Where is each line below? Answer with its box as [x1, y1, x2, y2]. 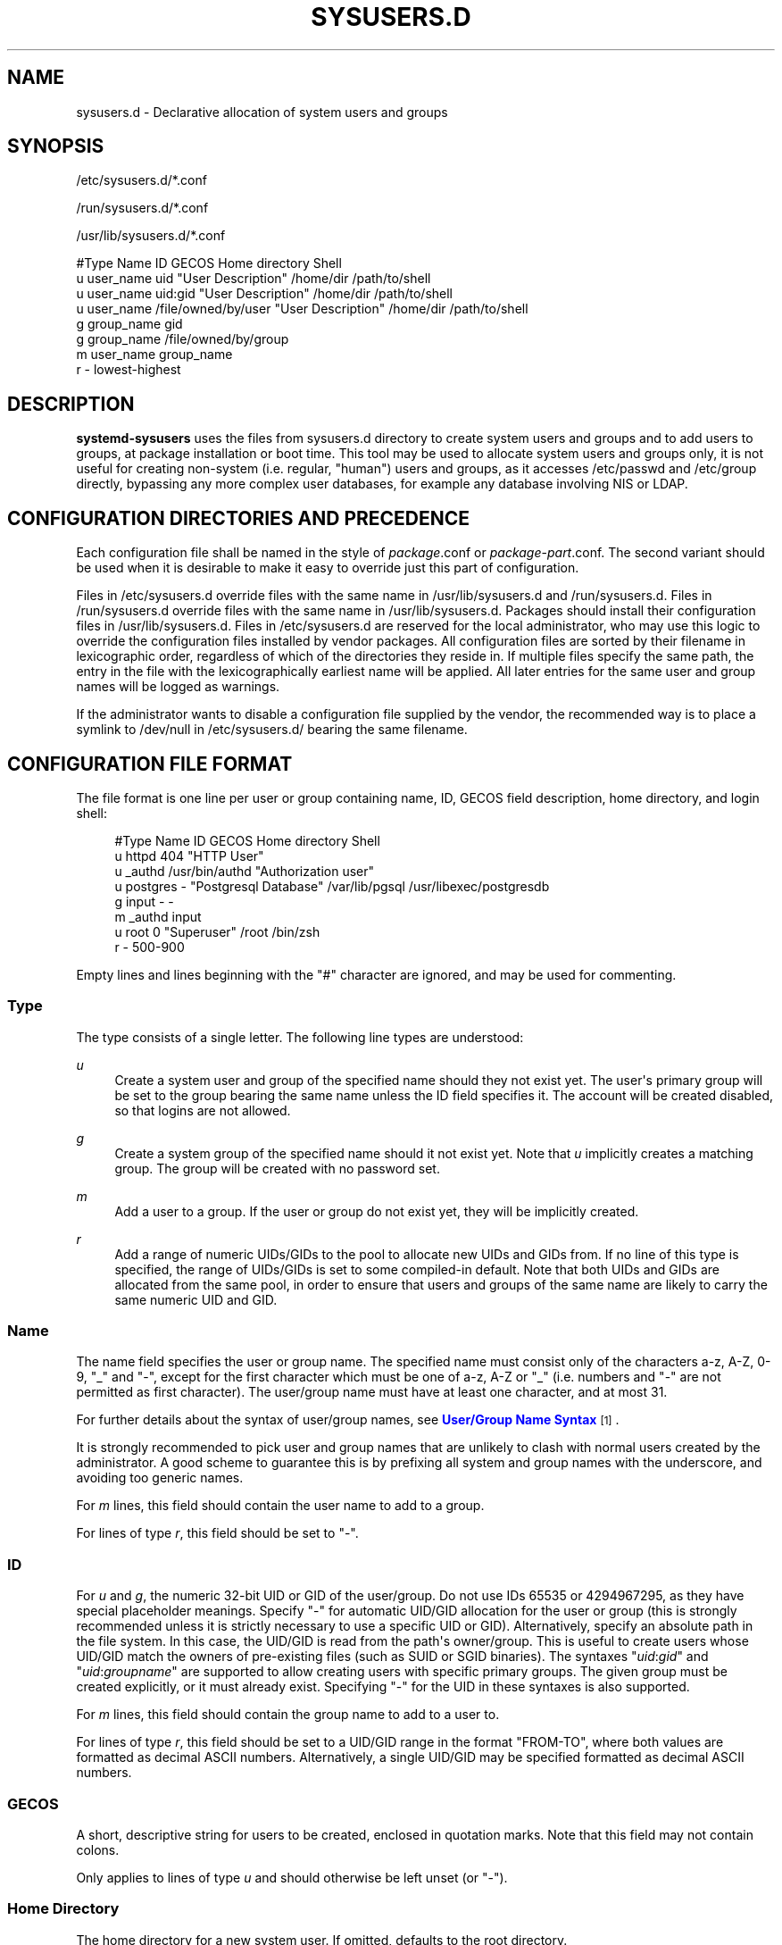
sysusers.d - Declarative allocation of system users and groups [76, 104, 448, 120]
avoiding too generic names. [76, 1470, 244, 1486]
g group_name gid [76, 316, 183, 332]
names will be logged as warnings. [76, 679, 280, 695]
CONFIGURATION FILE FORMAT [7, 752, 293, 775]
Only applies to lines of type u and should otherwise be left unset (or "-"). [76, 1869, 508, 1885]
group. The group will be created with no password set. [114, 1160, 440, 1176]
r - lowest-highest [76, 362, 181, 378]
